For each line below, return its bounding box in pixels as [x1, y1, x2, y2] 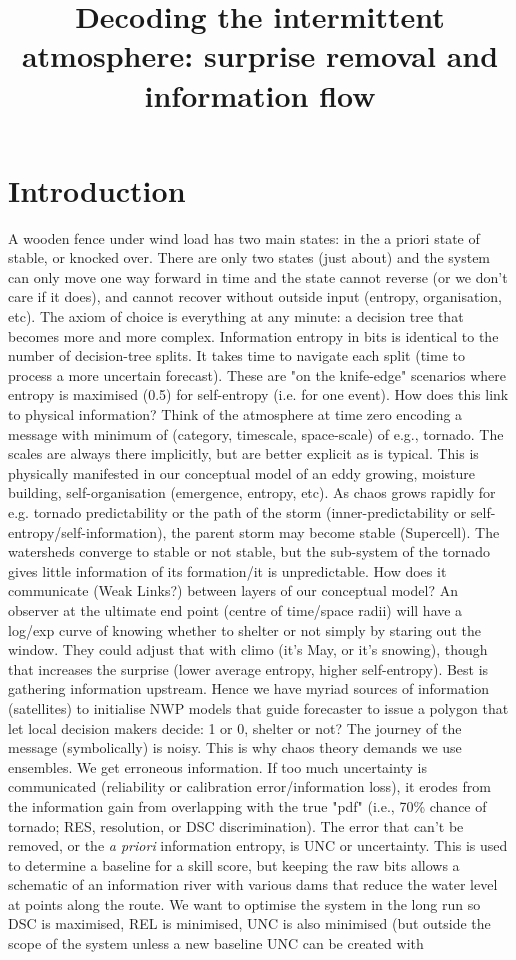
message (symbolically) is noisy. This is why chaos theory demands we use [8, 737, 462, 758]
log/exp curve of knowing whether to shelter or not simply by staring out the [8, 619, 481, 640]
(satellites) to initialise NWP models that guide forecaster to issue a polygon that [8, 697, 509, 718]
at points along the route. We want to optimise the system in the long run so [8, 893, 481, 914]
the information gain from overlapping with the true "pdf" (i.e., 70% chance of [8, 795, 487, 816]
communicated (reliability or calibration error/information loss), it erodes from [8, 776, 491, 797]
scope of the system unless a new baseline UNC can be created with [8, 933, 424, 954]
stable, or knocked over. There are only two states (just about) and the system [8, 247, 491, 268]
